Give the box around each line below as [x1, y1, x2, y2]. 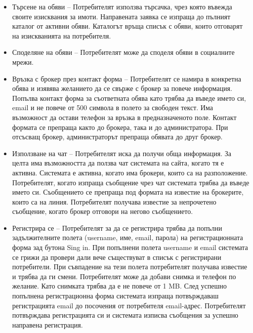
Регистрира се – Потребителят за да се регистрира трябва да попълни [12, 222, 222, 233]
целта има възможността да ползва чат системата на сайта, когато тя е [12, 158, 224, 168]
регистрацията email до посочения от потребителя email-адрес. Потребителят [12, 300, 246, 310]
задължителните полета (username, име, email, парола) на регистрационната [12, 232, 243, 243]
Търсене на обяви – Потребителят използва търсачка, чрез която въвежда [12, 1, 232, 11]
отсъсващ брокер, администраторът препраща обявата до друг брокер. [12, 131, 223, 142]
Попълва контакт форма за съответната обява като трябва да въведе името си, [12, 92, 246, 103]
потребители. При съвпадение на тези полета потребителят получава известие [12, 261, 248, 272]
